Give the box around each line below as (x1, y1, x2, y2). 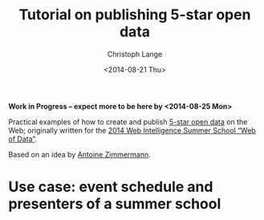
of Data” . (8, 134, 38, 144)
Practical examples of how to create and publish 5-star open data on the (8, 116, 248, 126)
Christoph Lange (107, 49, 163, 59)
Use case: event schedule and (8, 178, 213, 196)
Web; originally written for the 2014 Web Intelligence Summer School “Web (8, 125, 257, 135)
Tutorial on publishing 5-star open (18, 6, 251, 24)
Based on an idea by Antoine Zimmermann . (8, 149, 151, 159)
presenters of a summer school (8, 195, 221, 214)
